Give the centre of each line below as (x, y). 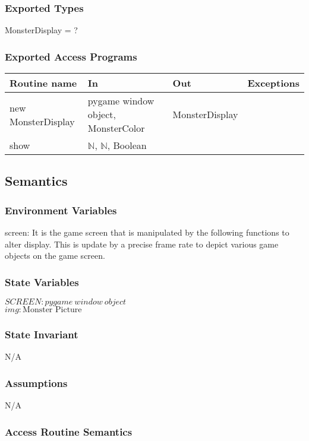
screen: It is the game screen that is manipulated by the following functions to (147, 232)
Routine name (43, 83)
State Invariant (42, 334)
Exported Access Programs (71, 56)
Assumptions (36, 383)
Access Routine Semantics (69, 431)
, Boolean (127, 145)
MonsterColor (116, 128)
